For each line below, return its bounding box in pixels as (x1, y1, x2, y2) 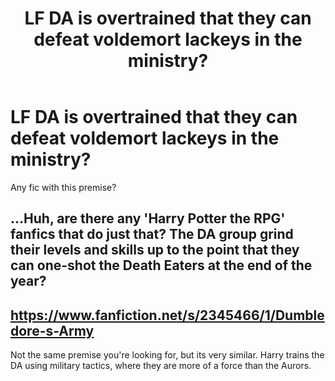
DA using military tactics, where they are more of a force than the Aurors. (10, 360, 312, 372)
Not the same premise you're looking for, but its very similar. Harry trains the (10, 349, 325, 361)
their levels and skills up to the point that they (10, 242, 300, 259)
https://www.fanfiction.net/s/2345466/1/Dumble (10, 307, 325, 324)
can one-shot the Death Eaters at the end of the (10, 257, 313, 274)
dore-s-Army (10, 322, 95, 339)
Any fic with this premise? (10, 181, 117, 193)
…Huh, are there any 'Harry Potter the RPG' (10, 210, 286, 227)
